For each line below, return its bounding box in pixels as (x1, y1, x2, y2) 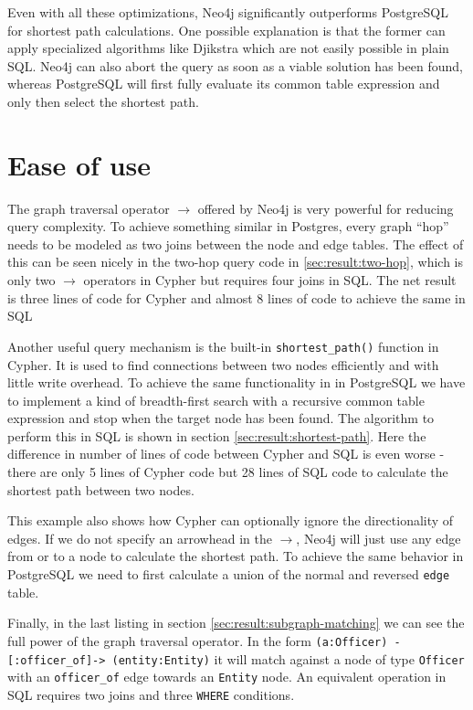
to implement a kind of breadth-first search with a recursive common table (7, 390, 425, 409)
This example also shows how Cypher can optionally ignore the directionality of (7, 511, 454, 530)
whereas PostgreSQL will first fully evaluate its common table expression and (7, 74, 440, 93)
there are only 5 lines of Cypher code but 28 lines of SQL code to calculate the (7, 462, 448, 482)
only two (7, 270, 56, 290)
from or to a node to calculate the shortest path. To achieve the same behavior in (7, 546, 464, 566)
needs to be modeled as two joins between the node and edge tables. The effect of (7, 234, 464, 253)
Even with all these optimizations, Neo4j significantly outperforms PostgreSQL (7, 3, 448, 21)
